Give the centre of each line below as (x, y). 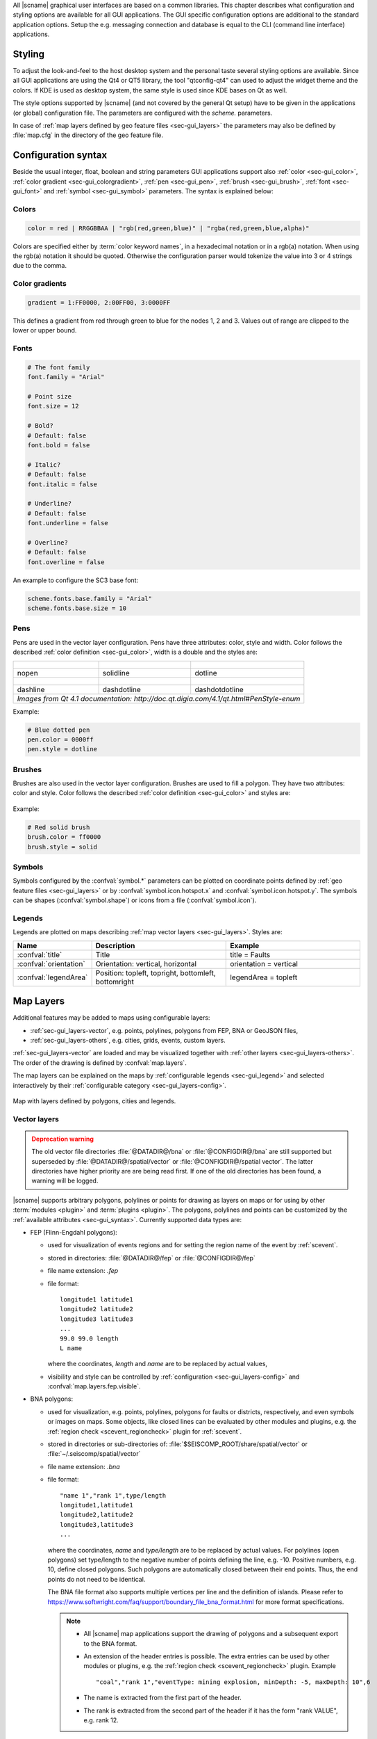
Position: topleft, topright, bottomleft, (156, 972)
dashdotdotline (219, 689)
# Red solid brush (59, 827)
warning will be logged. (65, 1181)
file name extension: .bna (84, 1466)
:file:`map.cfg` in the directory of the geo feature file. (88, 135)
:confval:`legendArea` (52, 977)
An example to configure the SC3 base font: (76, 580)
